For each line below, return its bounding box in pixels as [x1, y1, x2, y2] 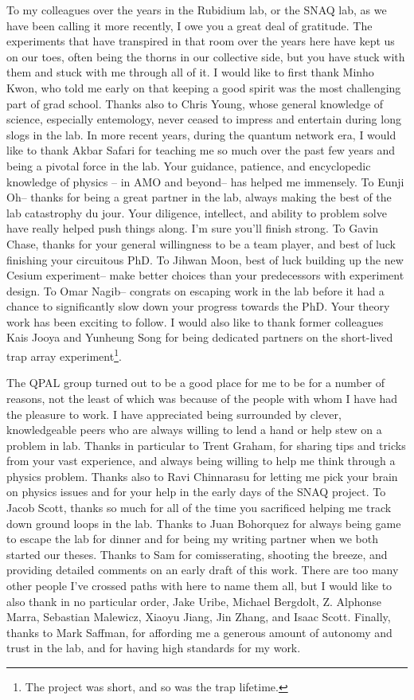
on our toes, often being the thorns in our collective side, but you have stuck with [6, 48, 405, 65]
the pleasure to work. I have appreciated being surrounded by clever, [6, 405, 342, 422]
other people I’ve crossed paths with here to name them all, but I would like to [6, 577, 393, 594]
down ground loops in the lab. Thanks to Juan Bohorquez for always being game [6, 514, 401, 531]
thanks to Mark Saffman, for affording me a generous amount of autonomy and [6, 624, 393, 640]
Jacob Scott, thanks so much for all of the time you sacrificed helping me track [6, 499, 392, 516]
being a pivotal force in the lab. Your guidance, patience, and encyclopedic [6, 157, 371, 174]
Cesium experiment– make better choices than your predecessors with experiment [6, 267, 404, 284]
